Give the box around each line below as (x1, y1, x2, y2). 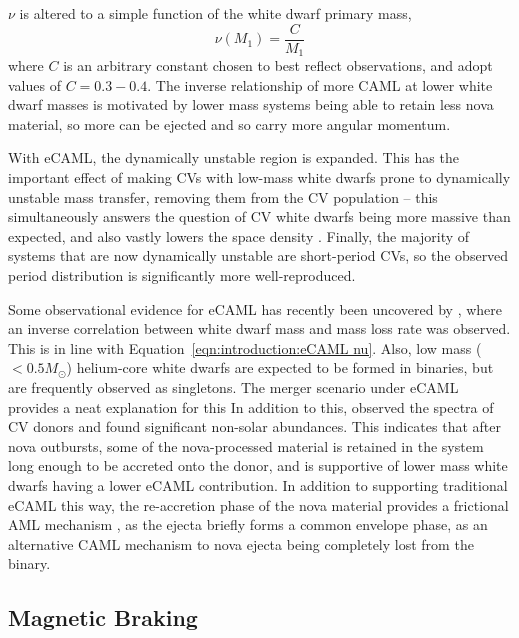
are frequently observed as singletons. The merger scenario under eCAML (8, 377, 459, 398)
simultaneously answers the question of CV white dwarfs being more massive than (8, 206, 511, 227)
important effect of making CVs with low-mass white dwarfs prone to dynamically (8, 167, 511, 188)
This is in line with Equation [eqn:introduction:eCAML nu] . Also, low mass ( (8, 337, 482, 358)
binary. (8, 553, 51, 574)
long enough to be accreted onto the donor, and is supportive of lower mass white (8, 455, 508, 476)
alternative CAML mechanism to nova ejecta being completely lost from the (8, 533, 474, 554)
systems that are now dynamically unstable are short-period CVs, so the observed (8, 245, 509, 266)
